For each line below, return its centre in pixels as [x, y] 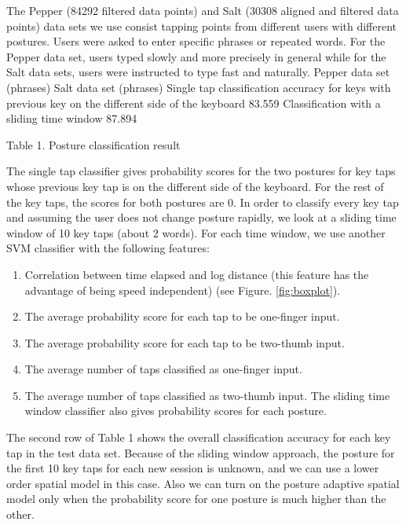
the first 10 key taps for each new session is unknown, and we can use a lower [193, 468]
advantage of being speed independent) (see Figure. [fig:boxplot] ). [183, 290]
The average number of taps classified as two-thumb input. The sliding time [207, 395]
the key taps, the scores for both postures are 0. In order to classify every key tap [203, 202]
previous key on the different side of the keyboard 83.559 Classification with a [194, 103]
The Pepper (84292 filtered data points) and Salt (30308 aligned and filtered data [203, 10]
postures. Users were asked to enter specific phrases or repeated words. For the [196, 41]
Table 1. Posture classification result [93, 144]
